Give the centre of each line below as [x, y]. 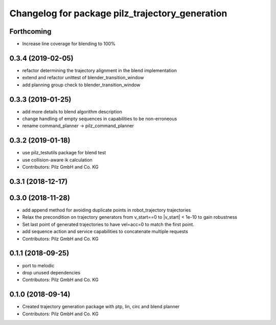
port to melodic [38, 265]
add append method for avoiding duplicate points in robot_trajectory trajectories [107, 210]
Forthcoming [30, 31]
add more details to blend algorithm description [72, 111]
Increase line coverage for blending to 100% [69, 44]
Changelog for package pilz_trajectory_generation [118, 13]
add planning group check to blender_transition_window [81, 85]
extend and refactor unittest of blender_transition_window [83, 78]
